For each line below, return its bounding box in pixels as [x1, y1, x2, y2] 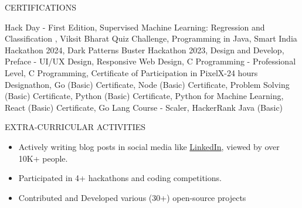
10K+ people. [18, 152, 68, 164]
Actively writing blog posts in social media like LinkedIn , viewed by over [18, 140, 280, 152]
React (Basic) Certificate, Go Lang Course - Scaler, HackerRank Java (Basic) [5, 101, 283, 113]
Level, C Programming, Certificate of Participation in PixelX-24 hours [5, 66, 258, 79]
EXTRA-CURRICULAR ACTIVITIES [5, 121, 146, 133]
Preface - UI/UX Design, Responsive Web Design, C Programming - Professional [5, 55, 296, 67]
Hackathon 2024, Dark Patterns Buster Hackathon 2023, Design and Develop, [5, 43, 284, 56]
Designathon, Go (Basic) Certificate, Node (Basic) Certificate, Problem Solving [5, 78, 290, 90]
